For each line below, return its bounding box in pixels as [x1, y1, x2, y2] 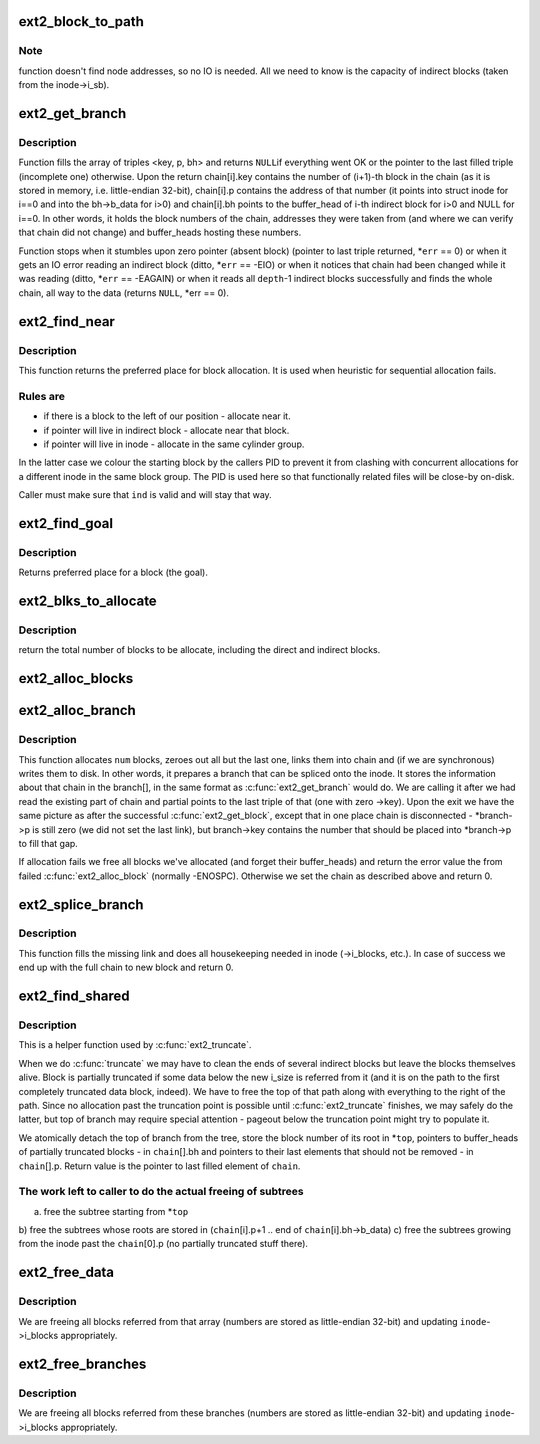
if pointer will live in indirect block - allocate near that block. [43, 424, 290, 436]
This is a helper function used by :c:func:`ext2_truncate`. [18, 1039, 252, 1051]
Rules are [18, 389, 65, 403]
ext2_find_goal [18, 515, 114, 532]
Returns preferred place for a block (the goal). [18, 566, 209, 579]
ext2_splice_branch [18, 896, 144, 913]
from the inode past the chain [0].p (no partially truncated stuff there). [18, 1238, 309, 1250]
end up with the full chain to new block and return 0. [18, 961, 234, 974]
